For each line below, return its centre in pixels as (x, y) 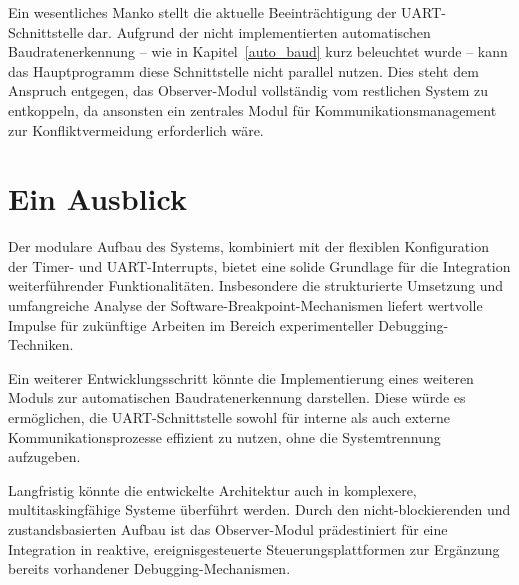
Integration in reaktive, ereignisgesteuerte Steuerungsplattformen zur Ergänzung (254, 548)
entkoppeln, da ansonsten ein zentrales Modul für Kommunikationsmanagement (252, 109)
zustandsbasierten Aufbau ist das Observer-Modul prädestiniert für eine (228, 529)
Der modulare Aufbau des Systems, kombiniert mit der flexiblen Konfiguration (248, 246)
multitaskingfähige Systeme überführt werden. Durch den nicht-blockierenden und (259, 509)
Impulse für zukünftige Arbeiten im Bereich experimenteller (191, 324)
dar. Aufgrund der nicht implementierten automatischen (259, 31)
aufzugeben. (44, 456)
